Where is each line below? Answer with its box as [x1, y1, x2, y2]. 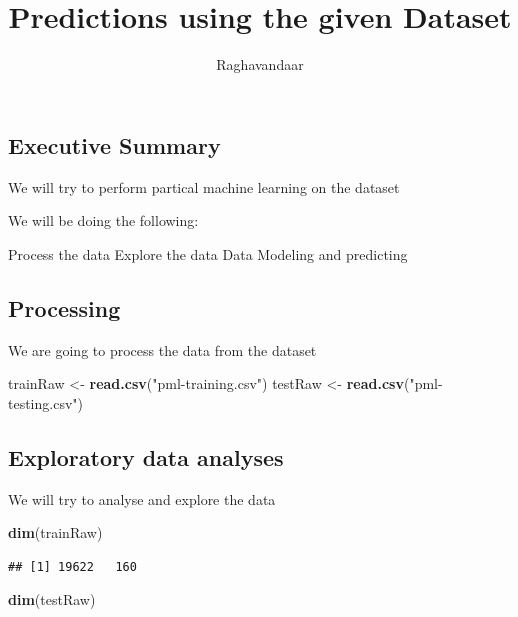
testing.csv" [8, 392, 78, 413]
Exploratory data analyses [8, 441, 284, 472]
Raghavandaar [216, 54, 304, 75]
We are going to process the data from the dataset [8, 339, 317, 360]
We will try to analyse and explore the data [8, 488, 276, 509]
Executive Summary [8, 129, 221, 160]
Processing [8, 292, 121, 323]
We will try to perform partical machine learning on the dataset [8, 176, 400, 197]
